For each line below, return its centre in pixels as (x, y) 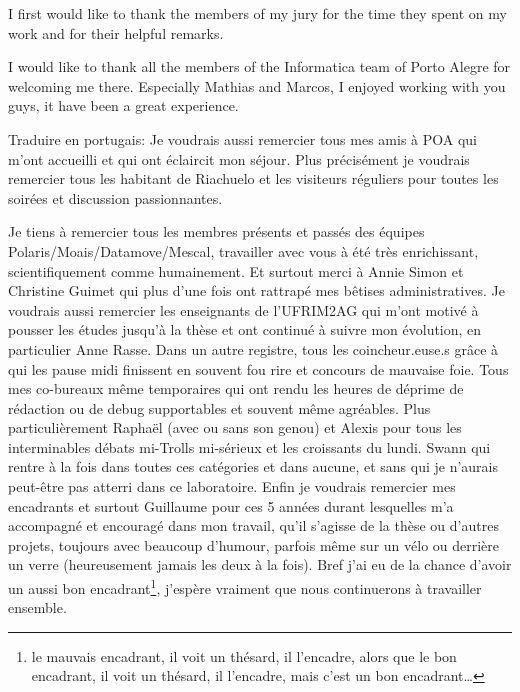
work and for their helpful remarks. (116, 32)
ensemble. (37, 607)
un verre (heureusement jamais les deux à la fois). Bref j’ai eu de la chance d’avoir (260, 564)
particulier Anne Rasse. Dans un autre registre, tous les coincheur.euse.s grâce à (253, 348)
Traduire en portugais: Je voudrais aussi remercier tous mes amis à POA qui (243, 138)
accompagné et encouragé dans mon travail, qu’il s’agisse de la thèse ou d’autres (253, 525)
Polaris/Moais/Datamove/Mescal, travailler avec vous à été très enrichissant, (243, 250)
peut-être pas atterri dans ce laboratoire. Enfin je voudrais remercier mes (232, 486)
